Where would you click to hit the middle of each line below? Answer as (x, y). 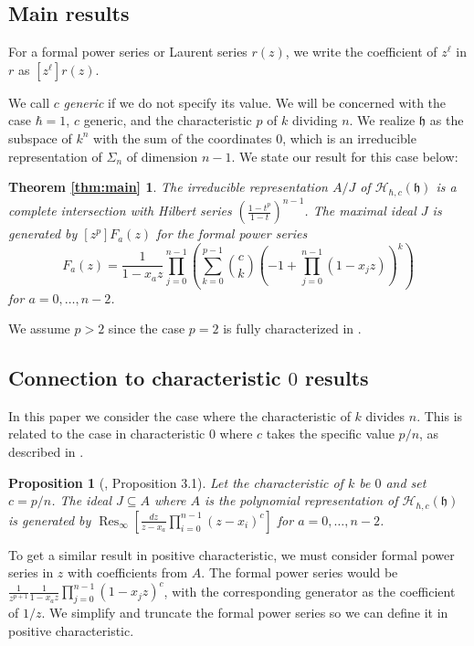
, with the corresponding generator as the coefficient (310, 591)
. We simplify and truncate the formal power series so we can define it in (245, 613)
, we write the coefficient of (361, 52)
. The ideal (82, 500)
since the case (147, 328)
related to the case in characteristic (107, 434)
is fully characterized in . (292, 328)
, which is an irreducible (349, 138)
